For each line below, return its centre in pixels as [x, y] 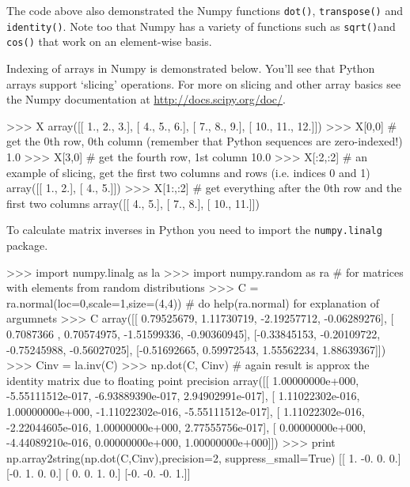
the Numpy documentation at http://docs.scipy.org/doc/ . [146, 99]
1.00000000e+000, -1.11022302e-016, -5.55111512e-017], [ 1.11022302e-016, [186, 411]
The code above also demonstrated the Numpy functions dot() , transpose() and [205, 10]
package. [27, 245]
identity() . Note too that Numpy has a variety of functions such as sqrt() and [201, 26]
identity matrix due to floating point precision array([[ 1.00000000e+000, [183, 380]
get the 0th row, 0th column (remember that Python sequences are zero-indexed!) [205, 141]
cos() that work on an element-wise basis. [109, 42]
